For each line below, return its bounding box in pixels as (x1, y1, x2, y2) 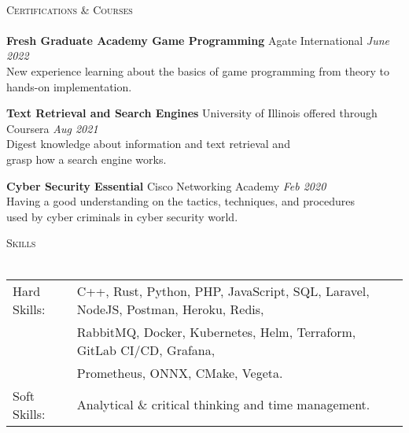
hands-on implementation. (6, 78, 132, 94)
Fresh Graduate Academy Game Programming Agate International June (6, 31, 390, 48)
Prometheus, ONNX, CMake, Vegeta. (76, 363, 283, 382)
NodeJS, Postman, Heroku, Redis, (76, 299, 264, 318)
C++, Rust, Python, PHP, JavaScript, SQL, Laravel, (76, 281, 370, 300)
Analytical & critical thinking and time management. (76, 395, 370, 413)
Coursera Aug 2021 (6, 120, 98, 136)
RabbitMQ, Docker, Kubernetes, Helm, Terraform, (76, 322, 356, 341)
